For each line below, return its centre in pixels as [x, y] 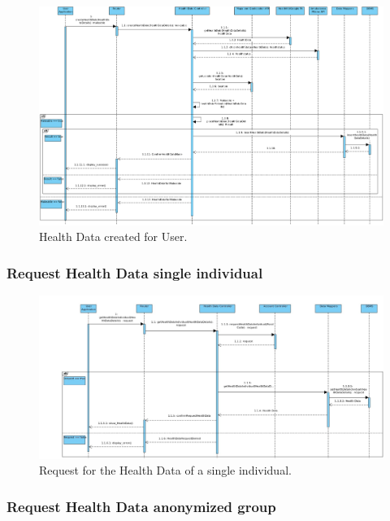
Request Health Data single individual [135, 272]
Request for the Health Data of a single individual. [165, 470]
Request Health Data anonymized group [141, 506]
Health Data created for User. [113, 236]
